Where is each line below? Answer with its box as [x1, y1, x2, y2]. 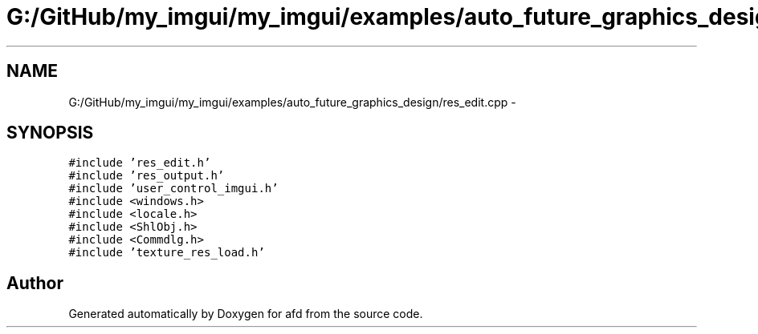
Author [6, 272, 63, 293]
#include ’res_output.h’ [68, 169, 225, 183]
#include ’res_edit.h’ [68, 156, 211, 170]
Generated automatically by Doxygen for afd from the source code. [68, 307, 423, 321]
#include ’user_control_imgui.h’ [68, 182, 279, 195]
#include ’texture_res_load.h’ [68, 246, 265, 260]
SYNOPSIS [6, 123, 94, 143]
